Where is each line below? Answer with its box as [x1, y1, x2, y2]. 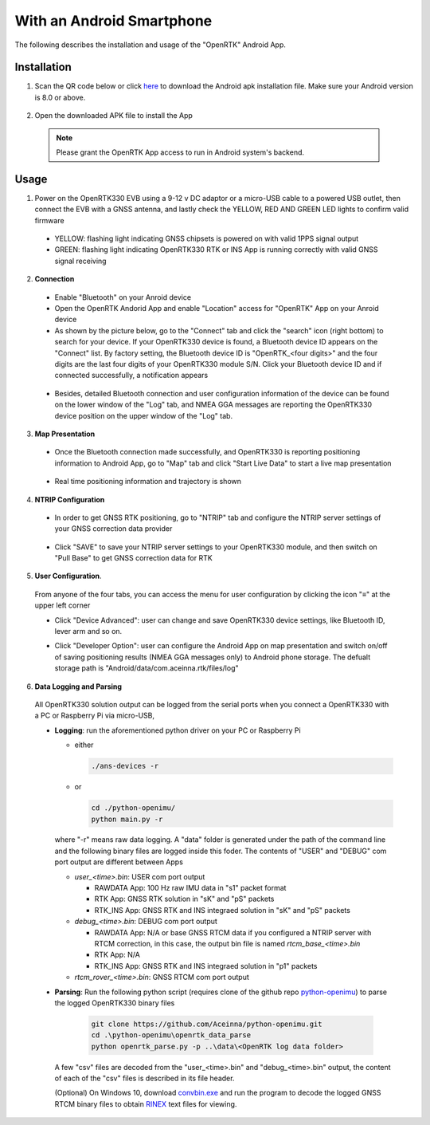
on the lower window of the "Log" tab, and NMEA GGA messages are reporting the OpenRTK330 [54, 399, 373, 410]
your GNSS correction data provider [54, 524, 173, 533]
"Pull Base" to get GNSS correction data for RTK [54, 553, 213, 563]
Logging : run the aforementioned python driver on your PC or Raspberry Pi [54, 726, 302, 735]
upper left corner [34, 600, 91, 610]
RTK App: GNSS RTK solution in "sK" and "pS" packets [94, 894, 275, 904]
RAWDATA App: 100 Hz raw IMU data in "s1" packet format [94, 883, 287, 893]
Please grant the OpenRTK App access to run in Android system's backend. [56, 148, 305, 157]
